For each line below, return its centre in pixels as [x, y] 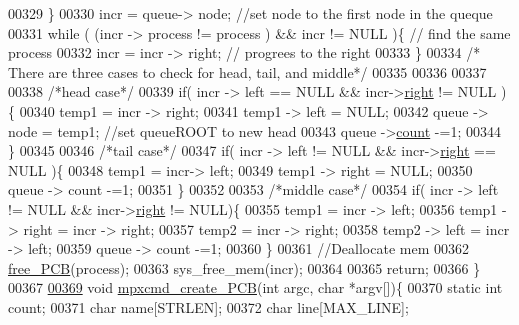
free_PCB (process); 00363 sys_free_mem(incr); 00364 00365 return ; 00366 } [244, 267]
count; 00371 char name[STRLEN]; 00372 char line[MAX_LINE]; [208, 306]
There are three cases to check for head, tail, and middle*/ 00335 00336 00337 [247, 71]
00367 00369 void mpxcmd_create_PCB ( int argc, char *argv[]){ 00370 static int [255, 287]
